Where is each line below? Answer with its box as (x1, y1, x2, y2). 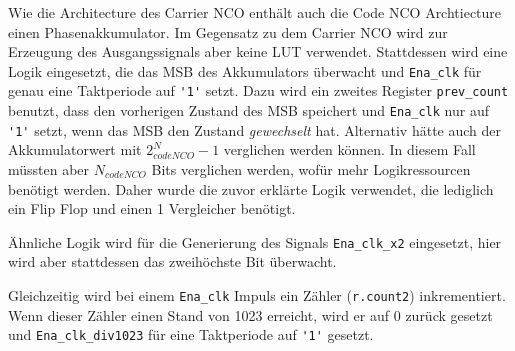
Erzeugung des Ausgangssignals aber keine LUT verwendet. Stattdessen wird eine (8, 41, 508, 62)
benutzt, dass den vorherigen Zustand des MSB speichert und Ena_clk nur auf (8, 100, 490, 121)
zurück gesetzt (405, 304, 493, 325)
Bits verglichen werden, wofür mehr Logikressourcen (151, 159, 471, 179)
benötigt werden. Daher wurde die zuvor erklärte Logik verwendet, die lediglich (8, 178, 494, 199)
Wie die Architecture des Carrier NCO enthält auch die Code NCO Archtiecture (8, 2, 502, 22)
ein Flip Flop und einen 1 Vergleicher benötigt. (8, 198, 296, 219)
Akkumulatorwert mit (8, 139, 142, 160)
